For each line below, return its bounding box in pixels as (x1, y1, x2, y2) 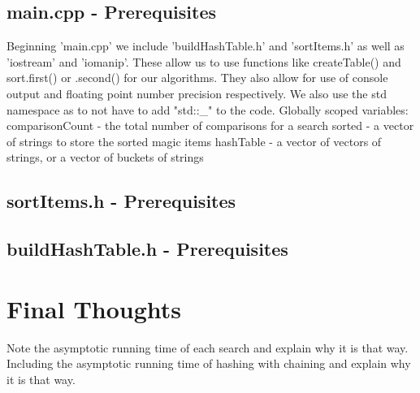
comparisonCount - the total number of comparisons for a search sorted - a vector (6, 117, 414, 134)
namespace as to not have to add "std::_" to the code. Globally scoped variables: (6, 101, 409, 118)
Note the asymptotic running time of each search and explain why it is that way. (6, 339, 409, 356)
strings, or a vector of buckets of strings (6, 149, 204, 166)
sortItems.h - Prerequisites (6, 188, 236, 214)
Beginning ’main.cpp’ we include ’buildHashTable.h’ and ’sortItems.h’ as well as (6, 37, 405, 54)
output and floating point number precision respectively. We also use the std (6, 84, 387, 101)
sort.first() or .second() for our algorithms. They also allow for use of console (6, 69, 388, 86)
